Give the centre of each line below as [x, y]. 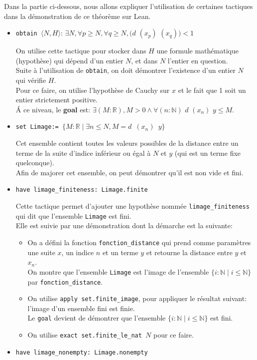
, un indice [78, 252]
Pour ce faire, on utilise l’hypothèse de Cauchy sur [93, 90]
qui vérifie [31, 80]
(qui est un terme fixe [208, 153]
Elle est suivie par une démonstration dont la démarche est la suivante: [124, 225]
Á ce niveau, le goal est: [53, 109]
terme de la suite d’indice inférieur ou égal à [83, 153]
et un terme [120, 252]
